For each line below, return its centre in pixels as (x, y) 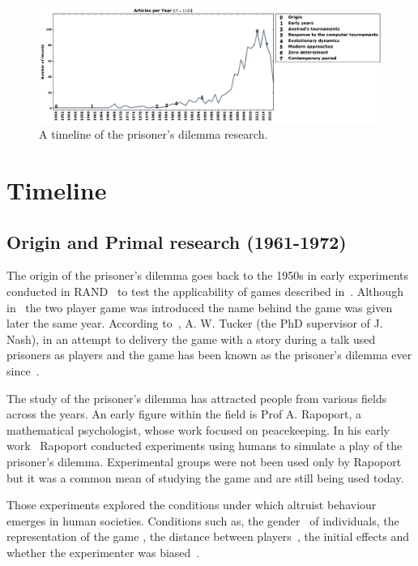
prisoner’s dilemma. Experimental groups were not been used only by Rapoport (204, 461)
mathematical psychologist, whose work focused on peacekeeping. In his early (198, 429)
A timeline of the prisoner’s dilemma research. (154, 134)
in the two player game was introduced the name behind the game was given (200, 307)
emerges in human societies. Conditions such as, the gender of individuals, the (203, 520)
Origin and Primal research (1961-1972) (177, 241)
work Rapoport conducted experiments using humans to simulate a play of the (205, 446)
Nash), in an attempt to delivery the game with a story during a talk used (191, 339)
